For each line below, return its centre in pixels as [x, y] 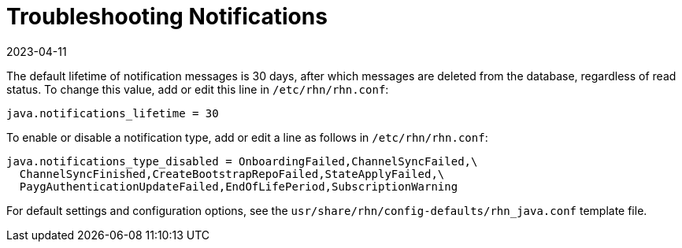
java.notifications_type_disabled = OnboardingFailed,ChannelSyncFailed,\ [242, 161]
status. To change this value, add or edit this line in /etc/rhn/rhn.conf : [198, 89]
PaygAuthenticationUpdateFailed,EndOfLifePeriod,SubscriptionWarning [239, 186]
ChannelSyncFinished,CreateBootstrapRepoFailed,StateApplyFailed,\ [232, 174]
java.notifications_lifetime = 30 [113, 113]
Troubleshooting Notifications [167, 17]
